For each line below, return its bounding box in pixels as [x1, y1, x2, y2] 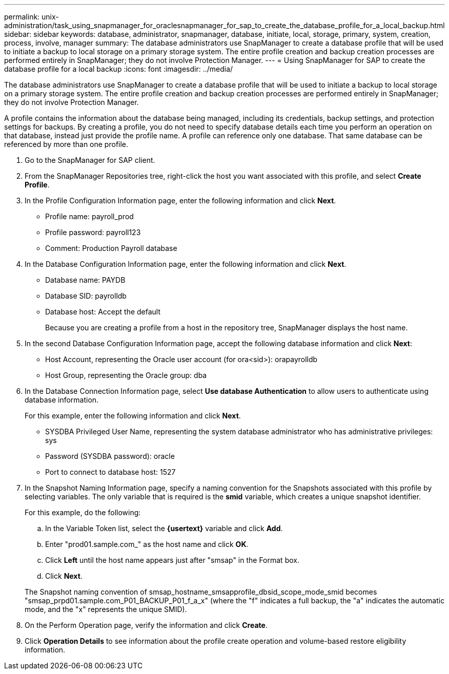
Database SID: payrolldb [45, 291, 127, 300]
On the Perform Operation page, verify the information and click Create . [25, 621, 268, 629]
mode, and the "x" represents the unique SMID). [25, 605, 187, 614]
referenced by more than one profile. [4, 140, 129, 149]
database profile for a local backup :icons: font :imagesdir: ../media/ [4, 65, 233, 73]
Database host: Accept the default [45, 307, 161, 316]
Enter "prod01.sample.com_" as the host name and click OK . [45, 540, 249, 549]
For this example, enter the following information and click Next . [25, 411, 241, 420]
